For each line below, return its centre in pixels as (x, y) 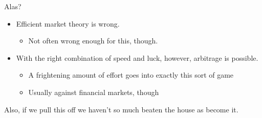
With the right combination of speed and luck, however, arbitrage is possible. (137, 57)
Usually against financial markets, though (94, 92)
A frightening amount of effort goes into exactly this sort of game (131, 75)
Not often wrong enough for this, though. (93, 41)
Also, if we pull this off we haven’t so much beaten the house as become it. (121, 109)
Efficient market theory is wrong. (68, 23)
